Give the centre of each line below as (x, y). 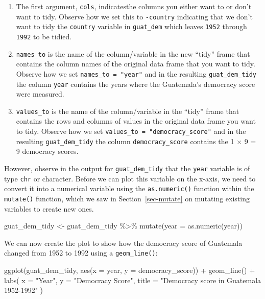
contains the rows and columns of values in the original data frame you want (136, 121)
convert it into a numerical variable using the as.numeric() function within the (129, 188)
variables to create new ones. (49, 208)
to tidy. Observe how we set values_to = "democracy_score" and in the (131, 131)
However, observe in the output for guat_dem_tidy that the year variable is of (127, 168)
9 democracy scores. (47, 151)
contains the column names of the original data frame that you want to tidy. (136, 64)
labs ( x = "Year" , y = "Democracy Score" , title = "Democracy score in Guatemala (133, 280)
